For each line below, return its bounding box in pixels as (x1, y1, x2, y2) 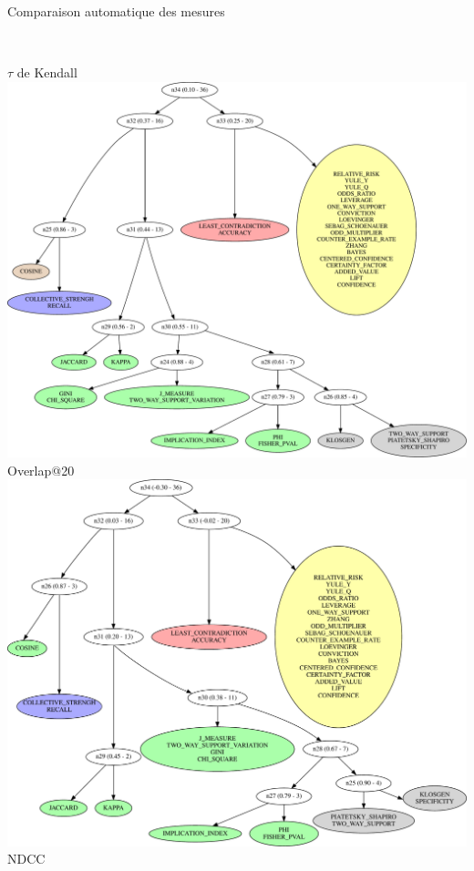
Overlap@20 (7, 460, 75, 479)
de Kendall (16, 63, 77, 82)
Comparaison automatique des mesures (7, 2, 225, 20)
